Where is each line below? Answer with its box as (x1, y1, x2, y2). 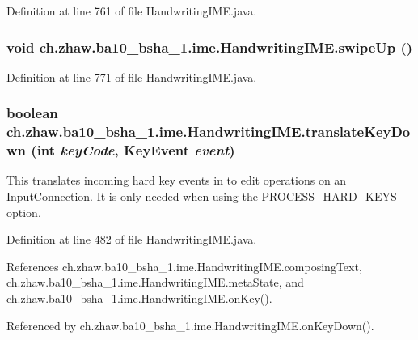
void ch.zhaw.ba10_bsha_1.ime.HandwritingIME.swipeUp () (6, 36, 413, 57)
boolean (6, 103, 58, 123)
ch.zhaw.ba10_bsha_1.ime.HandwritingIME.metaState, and (6, 274, 304, 291)
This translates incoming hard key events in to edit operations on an (6, 172, 347, 189)
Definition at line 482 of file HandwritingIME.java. (6, 231, 257, 248)
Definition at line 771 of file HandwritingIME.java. (6, 68, 257, 85)
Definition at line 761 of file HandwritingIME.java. (6, 2, 257, 19)
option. (6, 203, 41, 220)
